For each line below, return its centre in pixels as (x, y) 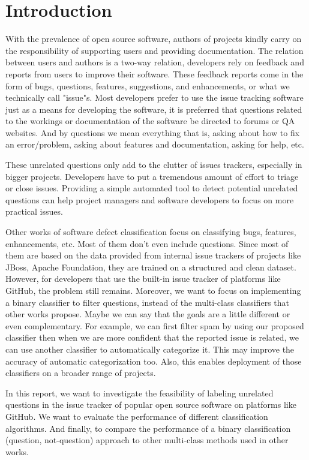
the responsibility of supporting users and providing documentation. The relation (154, 50)
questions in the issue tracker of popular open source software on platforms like (151, 405)
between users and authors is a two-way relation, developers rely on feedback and (155, 62)
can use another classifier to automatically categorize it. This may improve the (150, 349)
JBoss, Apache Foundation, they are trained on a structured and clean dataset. (151, 267)
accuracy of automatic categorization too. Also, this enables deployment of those (154, 361)
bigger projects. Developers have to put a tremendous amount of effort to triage (152, 176)
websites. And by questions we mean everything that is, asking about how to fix (153, 132)
